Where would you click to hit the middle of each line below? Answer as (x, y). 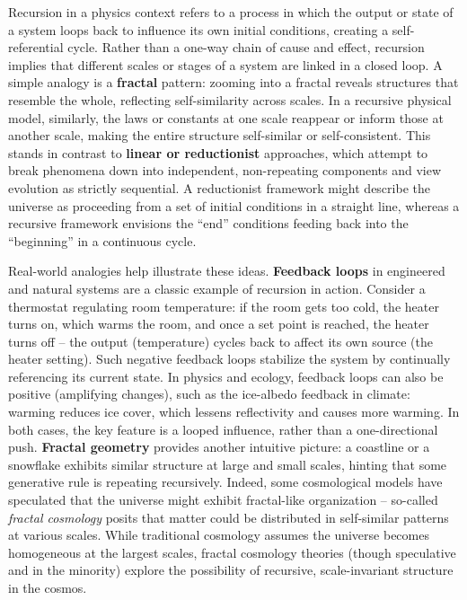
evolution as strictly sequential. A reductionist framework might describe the (219, 187)
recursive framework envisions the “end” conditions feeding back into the (208, 223)
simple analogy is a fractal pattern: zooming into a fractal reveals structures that (233, 82)
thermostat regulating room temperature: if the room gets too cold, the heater (224, 306)
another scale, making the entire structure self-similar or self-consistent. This (220, 135)
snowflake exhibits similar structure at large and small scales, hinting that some (228, 464)
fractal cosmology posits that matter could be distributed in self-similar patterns (229, 517)
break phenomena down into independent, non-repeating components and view (225, 170)
